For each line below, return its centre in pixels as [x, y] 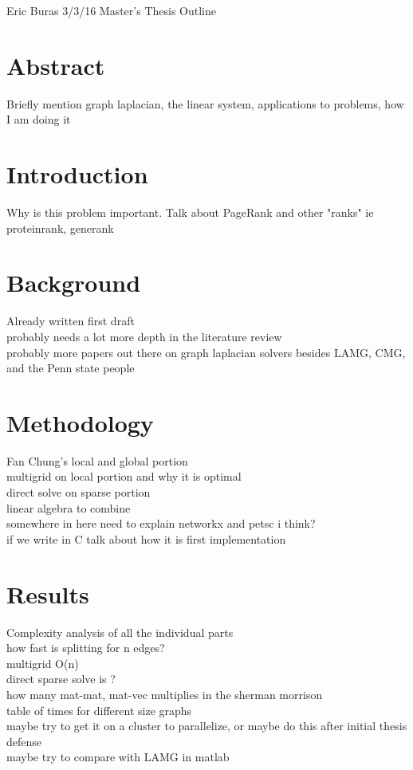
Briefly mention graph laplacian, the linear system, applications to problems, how [205, 103]
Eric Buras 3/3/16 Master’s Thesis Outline [111, 10]
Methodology [80, 422]
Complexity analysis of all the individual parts [120, 632]
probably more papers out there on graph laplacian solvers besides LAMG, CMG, [206, 352]
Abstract [56, 65]
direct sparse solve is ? [61, 679]
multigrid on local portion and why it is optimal [124, 476]
